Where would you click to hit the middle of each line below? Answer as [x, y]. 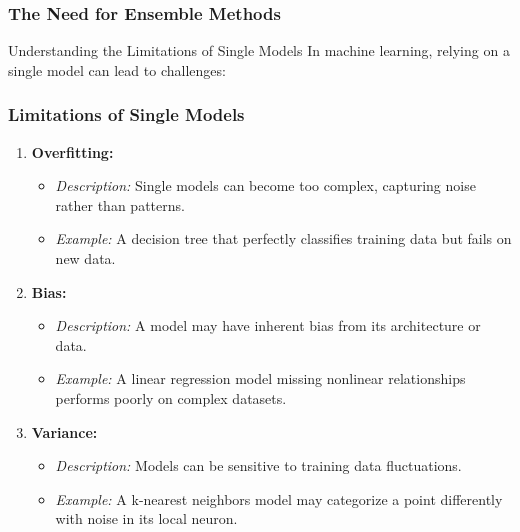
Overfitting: [72, 151]
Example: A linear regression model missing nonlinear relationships [260, 378]
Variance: [64, 431]
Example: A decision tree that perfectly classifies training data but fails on [283, 238]
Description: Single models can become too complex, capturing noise [265, 185]
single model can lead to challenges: [117, 69]
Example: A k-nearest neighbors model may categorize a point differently [279, 498]
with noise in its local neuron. [146, 518]
